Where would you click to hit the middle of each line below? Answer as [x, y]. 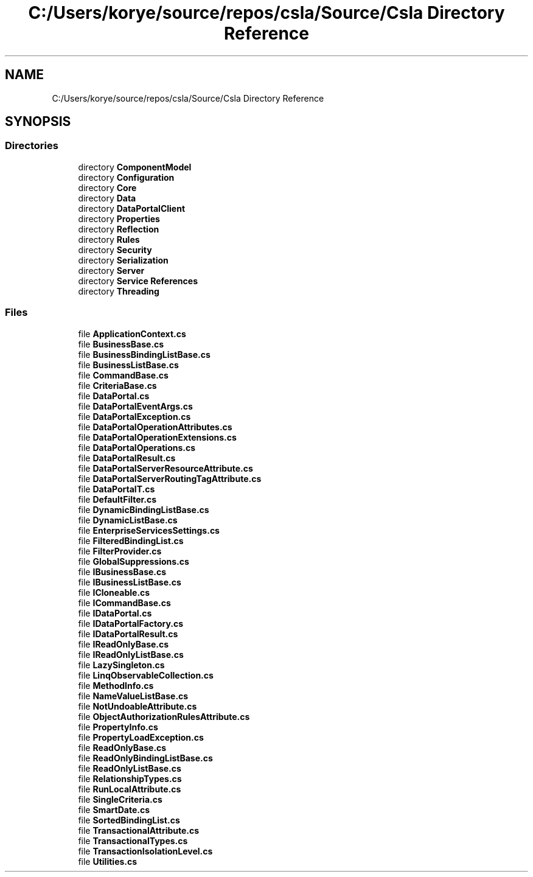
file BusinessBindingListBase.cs [144, 354]
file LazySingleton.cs [121, 665]
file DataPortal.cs [114, 396]
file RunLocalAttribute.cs [130, 789]
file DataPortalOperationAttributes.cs [155, 427]
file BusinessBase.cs [121, 344]
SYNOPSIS [38, 122]
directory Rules [109, 239]
